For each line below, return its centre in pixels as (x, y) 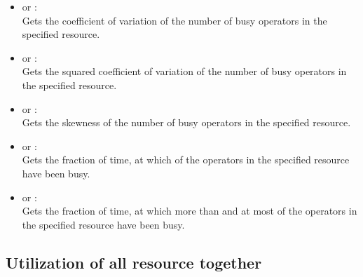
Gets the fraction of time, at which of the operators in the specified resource (186, 160)
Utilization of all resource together (134, 262)
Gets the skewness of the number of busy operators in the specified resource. (186, 122)
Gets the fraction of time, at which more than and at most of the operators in (190, 211)
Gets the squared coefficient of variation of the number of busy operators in (184, 71)
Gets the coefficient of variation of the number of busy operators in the (174, 20)
